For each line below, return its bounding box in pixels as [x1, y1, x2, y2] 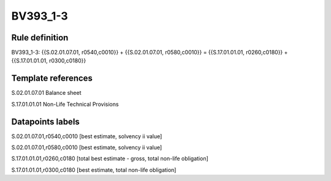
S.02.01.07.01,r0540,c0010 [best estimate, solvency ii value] [11, 132, 162, 140]
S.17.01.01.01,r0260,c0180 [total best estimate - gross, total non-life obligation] [11, 155, 208, 162]
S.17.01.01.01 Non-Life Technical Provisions [11, 100, 119, 108]
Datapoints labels [11, 116, 80, 127]
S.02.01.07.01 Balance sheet [11, 89, 82, 97]
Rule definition [11, 32, 69, 43]
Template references [11, 73, 93, 84]
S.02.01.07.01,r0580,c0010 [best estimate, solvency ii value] [11, 144, 162, 151]
